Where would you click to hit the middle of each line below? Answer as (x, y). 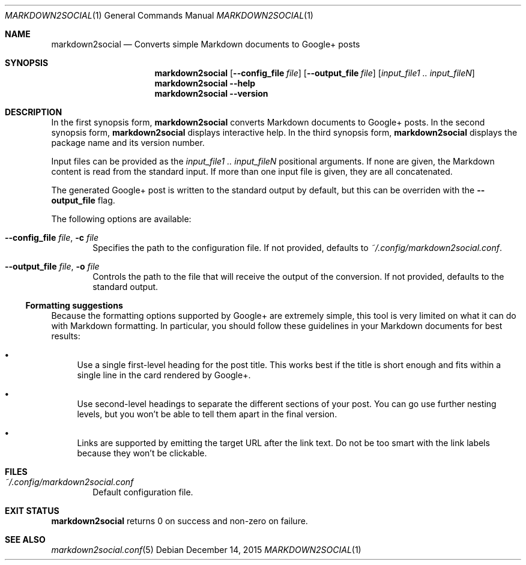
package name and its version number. (128, 143)
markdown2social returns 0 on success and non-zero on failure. (180, 521)
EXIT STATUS (32, 511)
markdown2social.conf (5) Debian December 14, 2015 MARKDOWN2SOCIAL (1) (206, 550)
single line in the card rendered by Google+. (164, 375)
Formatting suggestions (74, 305)
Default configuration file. (143, 492)
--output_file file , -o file (52, 266)
